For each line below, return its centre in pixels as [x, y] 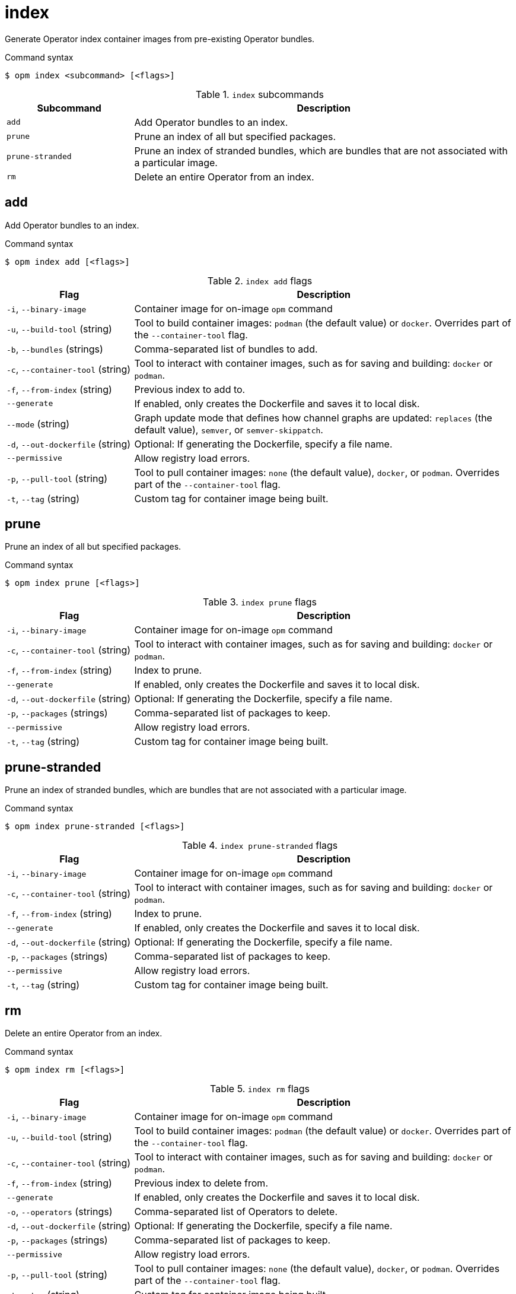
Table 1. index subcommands [260, 94]
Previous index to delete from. [201, 1183]
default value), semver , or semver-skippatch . [229, 429]
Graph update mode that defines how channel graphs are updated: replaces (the [313, 418]
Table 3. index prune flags [260, 602]
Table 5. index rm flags [260, 1089]
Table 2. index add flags [260, 280]
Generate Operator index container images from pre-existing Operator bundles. [160, 39]
